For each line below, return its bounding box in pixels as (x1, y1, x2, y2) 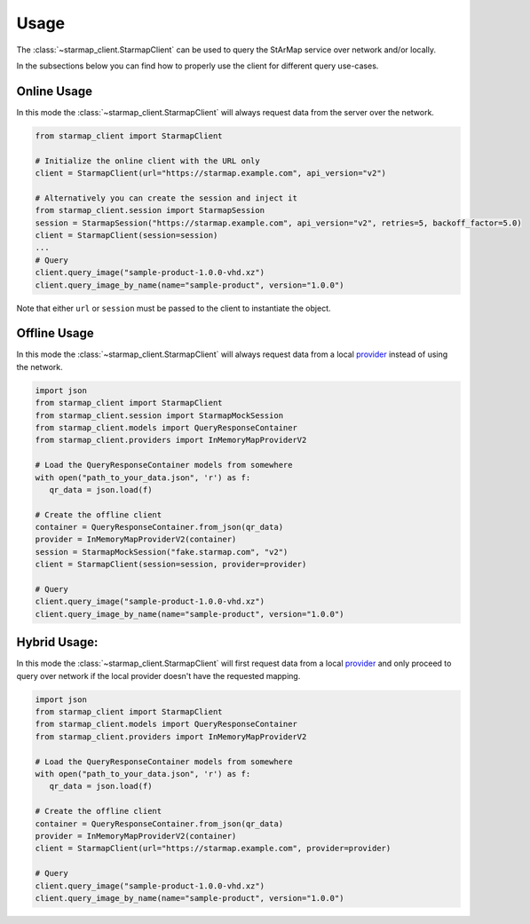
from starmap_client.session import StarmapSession (35, 205, 265, 216)
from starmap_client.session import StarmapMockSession (35, 410, 284, 421)
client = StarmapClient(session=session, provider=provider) (35, 559, 307, 570)
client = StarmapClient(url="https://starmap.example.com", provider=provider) (35, 843, 392, 854)
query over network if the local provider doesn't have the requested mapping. (16, 670, 301, 681)
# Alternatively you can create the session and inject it (35, 193, 297, 203)
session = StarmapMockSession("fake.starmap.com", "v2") (35, 547, 289, 557)
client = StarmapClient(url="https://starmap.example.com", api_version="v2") (35, 169, 386, 178)
